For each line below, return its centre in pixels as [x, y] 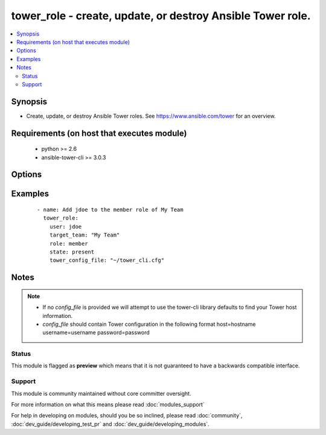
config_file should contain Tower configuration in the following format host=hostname [149, 324]
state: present [72, 252]
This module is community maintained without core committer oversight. [101, 393]
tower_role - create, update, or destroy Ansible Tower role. [161, 16]
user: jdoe [66, 227]
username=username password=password [96, 332]
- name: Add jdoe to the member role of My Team [110, 210]
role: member [69, 243]
